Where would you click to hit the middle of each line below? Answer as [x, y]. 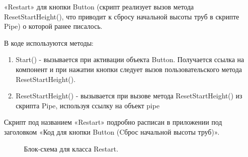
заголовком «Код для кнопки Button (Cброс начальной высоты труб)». [112, 131]
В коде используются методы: [49, 42]
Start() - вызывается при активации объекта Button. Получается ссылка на [130, 59]
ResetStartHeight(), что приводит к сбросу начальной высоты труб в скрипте [122, 16]
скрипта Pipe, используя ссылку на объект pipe [87, 105]
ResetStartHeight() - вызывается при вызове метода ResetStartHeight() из [129, 96]
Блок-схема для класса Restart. [71, 148]
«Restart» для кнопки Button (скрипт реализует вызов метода [99, 6]
